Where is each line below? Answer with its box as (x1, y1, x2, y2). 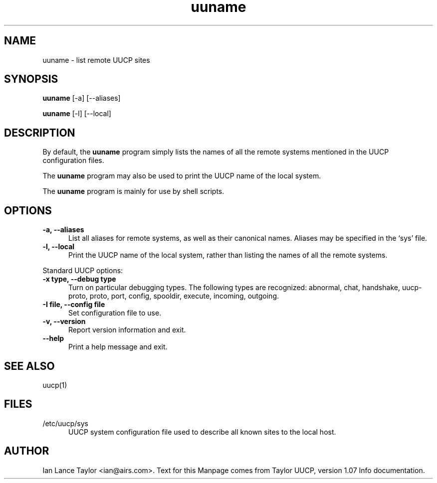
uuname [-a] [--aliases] (42, 94, 121, 103)
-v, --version (42, 317, 86, 326)
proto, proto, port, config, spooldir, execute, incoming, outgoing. (68, 292, 279, 301)
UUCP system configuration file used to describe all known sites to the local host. (68, 427, 336, 436)
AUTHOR (4, 445, 49, 458)
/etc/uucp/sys (42, 419, 88, 428)
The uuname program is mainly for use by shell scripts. (42, 187, 224, 196)
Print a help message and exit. (68, 342, 168, 351)
